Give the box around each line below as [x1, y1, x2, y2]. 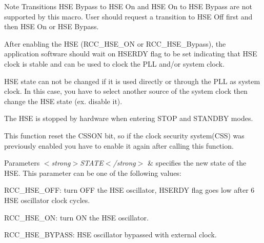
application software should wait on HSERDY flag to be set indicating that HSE [4, 48, 257, 59]
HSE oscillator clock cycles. [4, 194, 90, 205]
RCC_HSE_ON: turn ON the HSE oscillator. [4, 212, 149, 222]
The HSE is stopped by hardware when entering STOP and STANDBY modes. [4, 113, 253, 124]
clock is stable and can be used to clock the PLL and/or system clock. [4, 58, 225, 69]
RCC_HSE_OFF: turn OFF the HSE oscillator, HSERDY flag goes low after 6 [4, 185, 255, 195]
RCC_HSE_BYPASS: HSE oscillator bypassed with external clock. [4, 229, 217, 240]
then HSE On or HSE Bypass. [4, 21, 99, 32]
